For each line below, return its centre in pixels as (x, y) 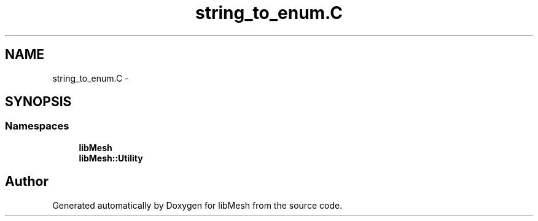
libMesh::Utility (111, 158)
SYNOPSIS (38, 102)
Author (27, 182)
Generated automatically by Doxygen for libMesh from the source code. (197, 205)
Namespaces (37, 126)
